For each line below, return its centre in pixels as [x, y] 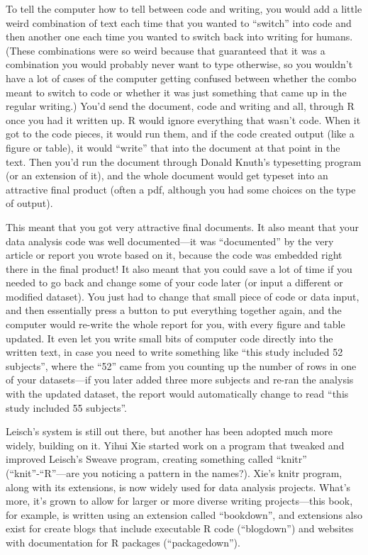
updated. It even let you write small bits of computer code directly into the [169, 338]
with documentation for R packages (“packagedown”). [123, 542]
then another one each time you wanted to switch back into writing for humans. [179, 37]
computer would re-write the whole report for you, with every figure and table [175, 324]
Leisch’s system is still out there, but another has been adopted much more [169, 431]
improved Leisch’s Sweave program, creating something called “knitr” [156, 459]
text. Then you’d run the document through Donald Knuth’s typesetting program [184, 161]
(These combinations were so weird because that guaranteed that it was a [166, 50]
